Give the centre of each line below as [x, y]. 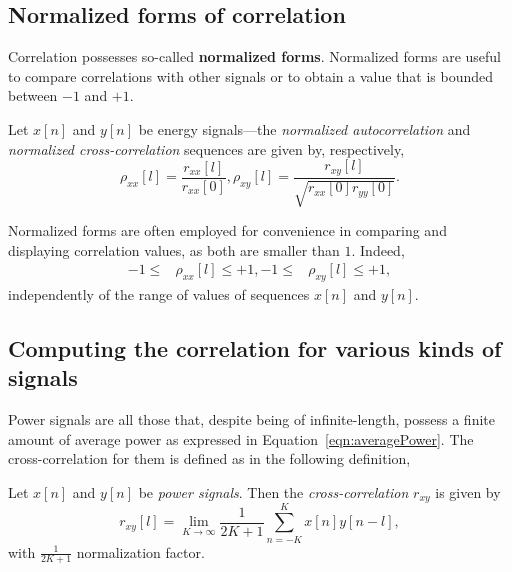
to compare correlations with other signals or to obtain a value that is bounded [251, 75]
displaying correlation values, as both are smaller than [174, 249]
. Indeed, [378, 249]
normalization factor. [140, 551]
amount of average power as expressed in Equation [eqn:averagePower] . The [241, 438]
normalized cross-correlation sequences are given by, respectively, [206, 148]
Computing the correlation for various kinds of [255, 348]
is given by [468, 492]
